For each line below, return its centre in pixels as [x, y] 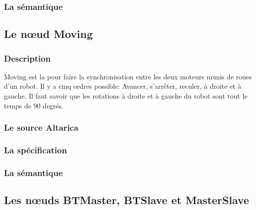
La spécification [36, 150]
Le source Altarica [41, 127]
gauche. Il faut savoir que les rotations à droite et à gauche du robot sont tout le [126, 96]
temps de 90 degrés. [34, 105]
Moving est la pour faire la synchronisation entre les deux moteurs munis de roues [128, 76]
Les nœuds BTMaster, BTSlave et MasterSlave [127, 200]
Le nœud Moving [48, 34]
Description [27, 58]
